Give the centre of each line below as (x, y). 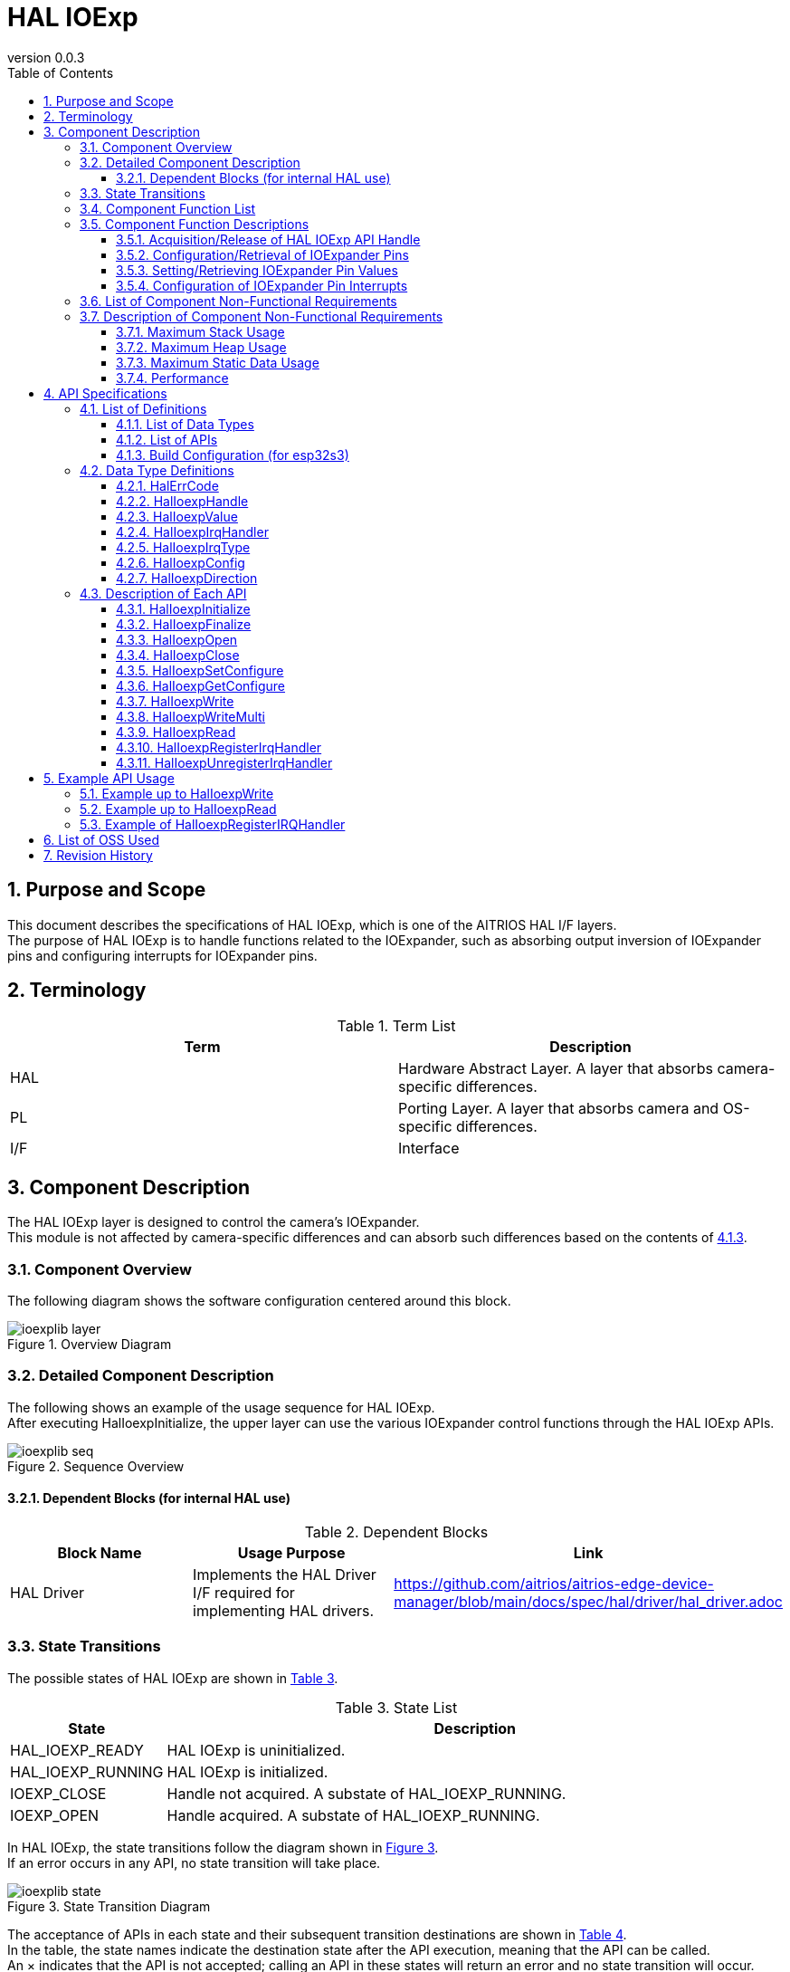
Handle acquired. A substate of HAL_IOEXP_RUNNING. (353, 1815)
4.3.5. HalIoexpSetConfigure (200, 670)
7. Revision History (98, 855)
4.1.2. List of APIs (167, 439)
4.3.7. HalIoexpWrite (175, 701)
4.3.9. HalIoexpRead (176, 732)
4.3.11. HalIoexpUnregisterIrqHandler (224, 762)
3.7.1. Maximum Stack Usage (200, 331)
